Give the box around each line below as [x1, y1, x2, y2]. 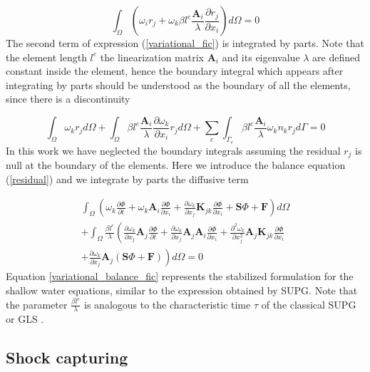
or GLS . [6, 311, 44, 326]
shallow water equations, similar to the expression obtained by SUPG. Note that [6, 282, 358, 297]
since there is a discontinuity [6, 91, 130, 106]
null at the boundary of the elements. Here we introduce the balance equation [6, 157, 346, 172]
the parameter [6, 296, 68, 311]
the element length [6, 49, 87, 64]
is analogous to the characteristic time [84, 296, 251, 311]
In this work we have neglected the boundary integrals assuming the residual [6, 143, 341, 157]
